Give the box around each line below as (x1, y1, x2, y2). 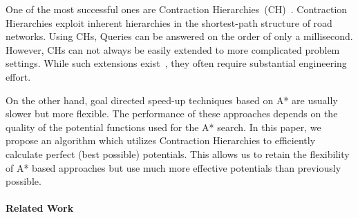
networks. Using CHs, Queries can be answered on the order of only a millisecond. (6, 29, 353, 43)
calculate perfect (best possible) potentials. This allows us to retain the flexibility (6, 146, 350, 161)
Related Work (6, 201, 74, 215)
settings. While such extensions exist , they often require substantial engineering (6, 56, 347, 70)
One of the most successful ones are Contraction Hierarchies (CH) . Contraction (6, 2, 348, 16)
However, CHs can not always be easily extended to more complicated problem (6, 42, 340, 57)
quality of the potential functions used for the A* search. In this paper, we (6, 119, 321, 134)
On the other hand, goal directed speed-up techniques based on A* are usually (6, 92, 338, 107)
